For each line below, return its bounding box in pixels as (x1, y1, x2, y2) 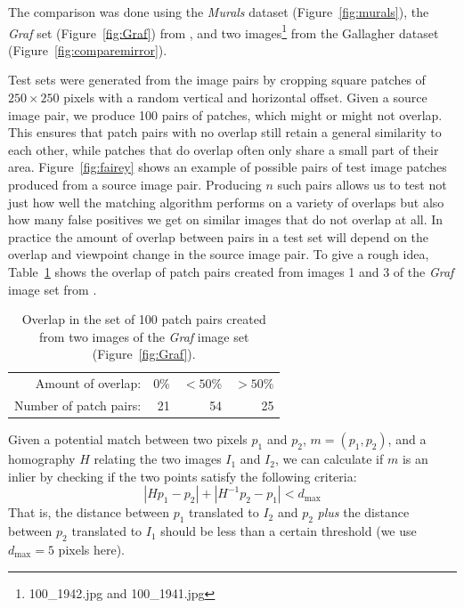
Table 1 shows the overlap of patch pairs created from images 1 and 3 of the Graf (8, 262, 454, 280)
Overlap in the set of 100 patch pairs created (21, 310, 266, 328)
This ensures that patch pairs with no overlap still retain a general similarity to (8, 123, 442, 142)
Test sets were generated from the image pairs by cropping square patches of (8, 70, 426, 89)
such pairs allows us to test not (277, 175, 447, 193)
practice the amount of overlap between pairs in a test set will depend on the (8, 227, 429, 246)
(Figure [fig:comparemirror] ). (8, 40, 167, 59)
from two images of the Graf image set (39, 327, 249, 345)
